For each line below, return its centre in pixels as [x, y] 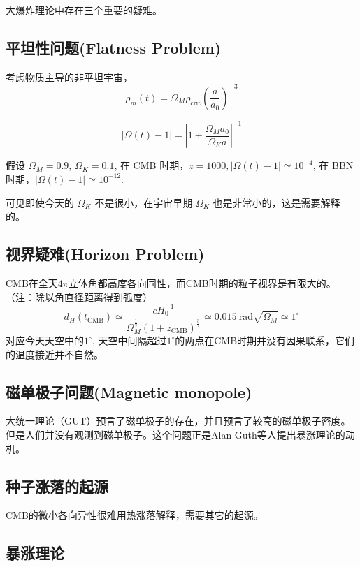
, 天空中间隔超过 [129, 340]
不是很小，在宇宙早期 [144, 202]
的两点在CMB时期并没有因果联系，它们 [265, 340]
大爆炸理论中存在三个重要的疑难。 [84, 10]
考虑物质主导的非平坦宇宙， [69, 76]
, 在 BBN [333, 165]
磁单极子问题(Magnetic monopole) [129, 391]
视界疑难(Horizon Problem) [105, 254]
